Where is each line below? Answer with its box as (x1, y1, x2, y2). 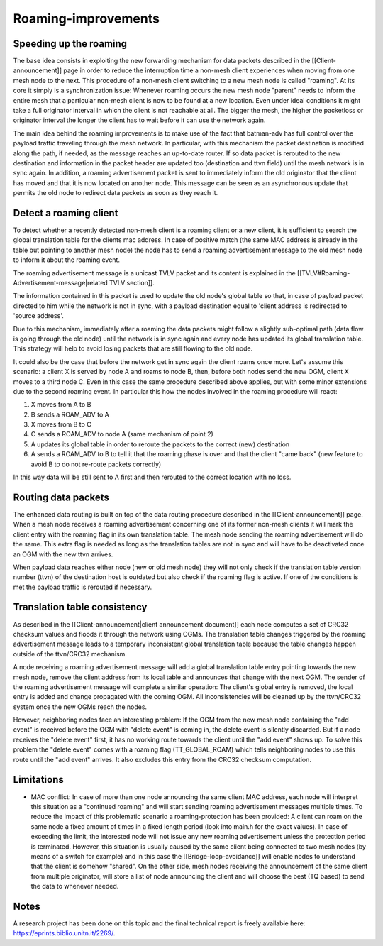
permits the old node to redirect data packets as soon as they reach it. (13, 189, 218, 197)
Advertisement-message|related (13, 279, 108, 287)
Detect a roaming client (13, 207, 118, 219)
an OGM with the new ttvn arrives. (13, 550, 113, 559)
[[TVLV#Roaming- (296, 268, 350, 277)
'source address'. (13, 312, 64, 320)
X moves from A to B (30, 400, 91, 409)
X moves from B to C (30, 420, 91, 429)
